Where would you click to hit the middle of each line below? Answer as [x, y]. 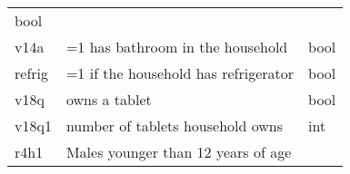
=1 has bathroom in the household [177, 47]
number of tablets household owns [175, 126]
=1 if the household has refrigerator [180, 73]
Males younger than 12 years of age [179, 152]
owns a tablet [109, 99]
